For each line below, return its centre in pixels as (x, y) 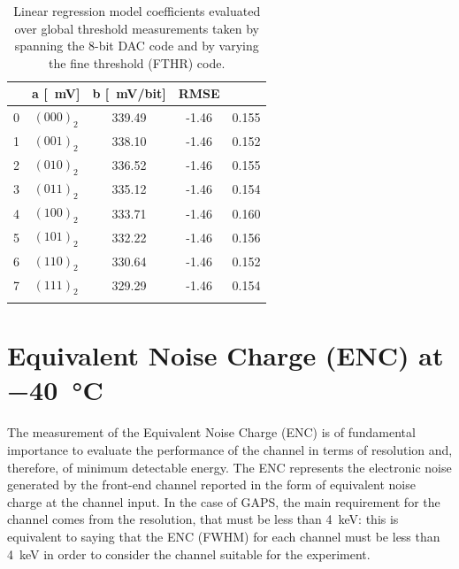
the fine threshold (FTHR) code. (137, 62)
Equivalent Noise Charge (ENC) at (226, 355)
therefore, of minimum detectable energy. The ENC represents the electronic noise (229, 467)
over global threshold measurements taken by (137, 28)
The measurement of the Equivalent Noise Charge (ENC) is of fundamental (211, 432)
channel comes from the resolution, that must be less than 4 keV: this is (203, 519)
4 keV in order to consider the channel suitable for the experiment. (189, 554)
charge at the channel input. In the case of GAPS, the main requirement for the (224, 501)
